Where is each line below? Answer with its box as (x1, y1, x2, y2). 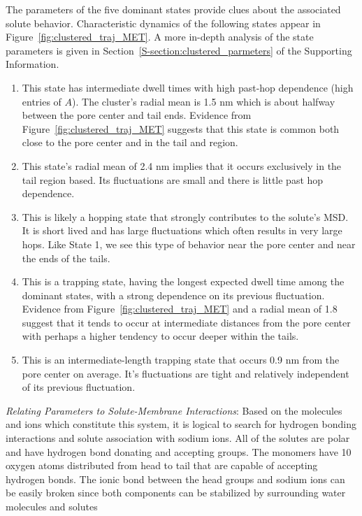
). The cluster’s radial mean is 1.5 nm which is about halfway (72, 94, 335, 108)
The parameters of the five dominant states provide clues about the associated (6, 2, 341, 16)
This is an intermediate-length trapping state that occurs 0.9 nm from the (22, 352, 340, 367)
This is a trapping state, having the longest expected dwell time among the (22, 274, 345, 289)
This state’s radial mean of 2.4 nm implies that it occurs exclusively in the (22, 158, 342, 173)
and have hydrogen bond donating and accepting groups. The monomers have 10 (6, 444, 352, 459)
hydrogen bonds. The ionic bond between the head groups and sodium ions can (6, 471, 345, 486)
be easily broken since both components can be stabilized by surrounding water (6, 485, 346, 500)
